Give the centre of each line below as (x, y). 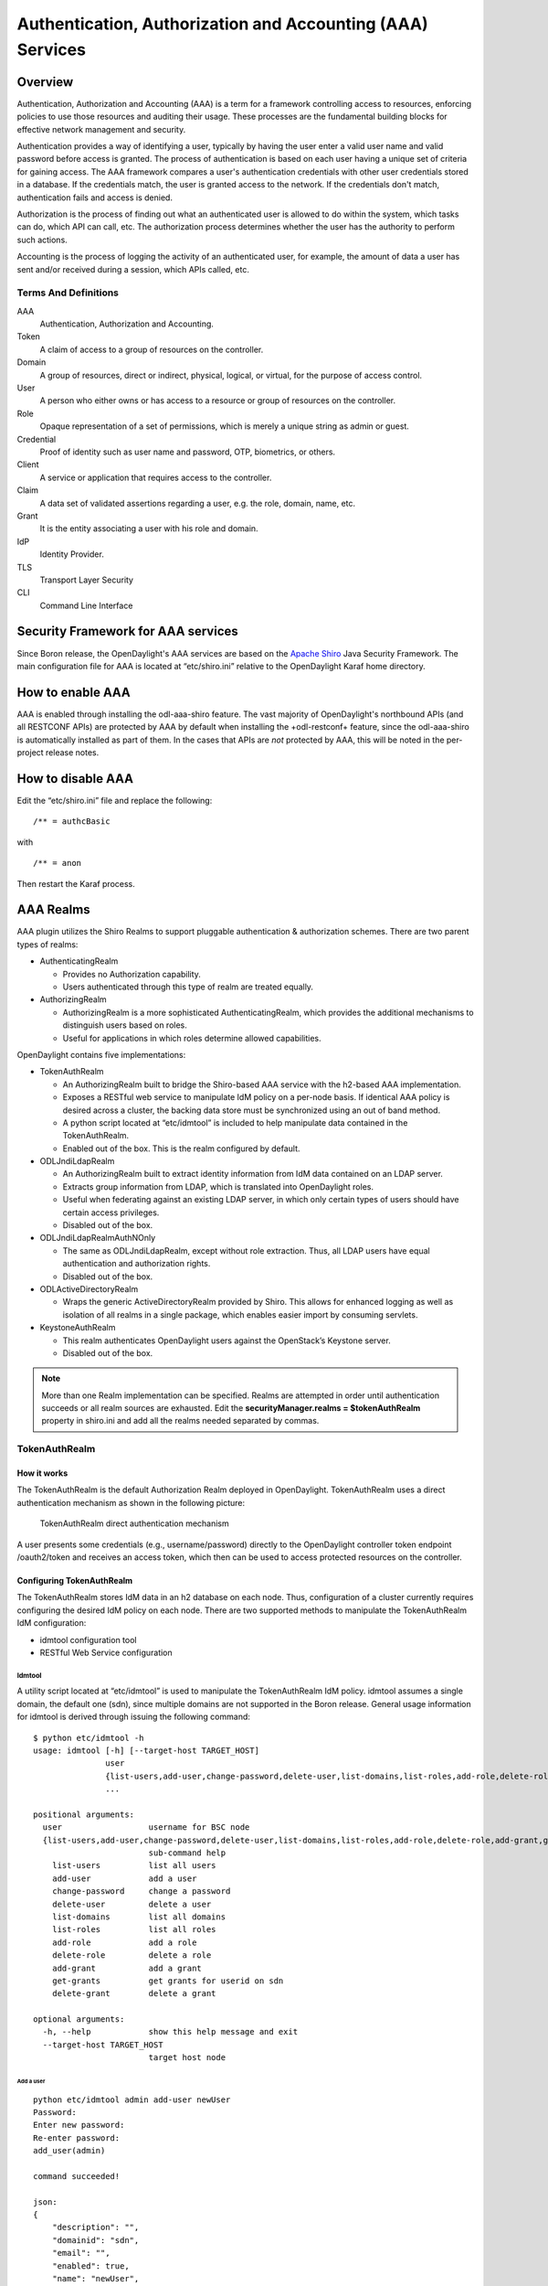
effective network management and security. (101, 129)
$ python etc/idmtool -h (89, 1738)
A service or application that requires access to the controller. (156, 477)
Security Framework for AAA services (128, 631)
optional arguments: (79, 2019)
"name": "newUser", (95, 2278)
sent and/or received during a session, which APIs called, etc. (133, 269)
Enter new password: (79, 2125)
